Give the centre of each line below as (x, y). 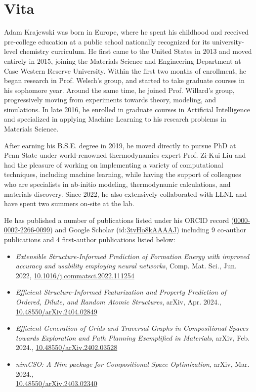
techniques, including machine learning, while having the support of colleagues (123, 174)
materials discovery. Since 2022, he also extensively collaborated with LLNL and (126, 194)
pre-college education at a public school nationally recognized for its (107, 41)
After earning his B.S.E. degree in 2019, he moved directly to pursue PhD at (120, 145)
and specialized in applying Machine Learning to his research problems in (115, 119)
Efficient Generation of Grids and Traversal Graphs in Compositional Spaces (132, 328)
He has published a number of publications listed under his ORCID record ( (119, 220)
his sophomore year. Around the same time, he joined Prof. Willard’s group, (119, 90)
